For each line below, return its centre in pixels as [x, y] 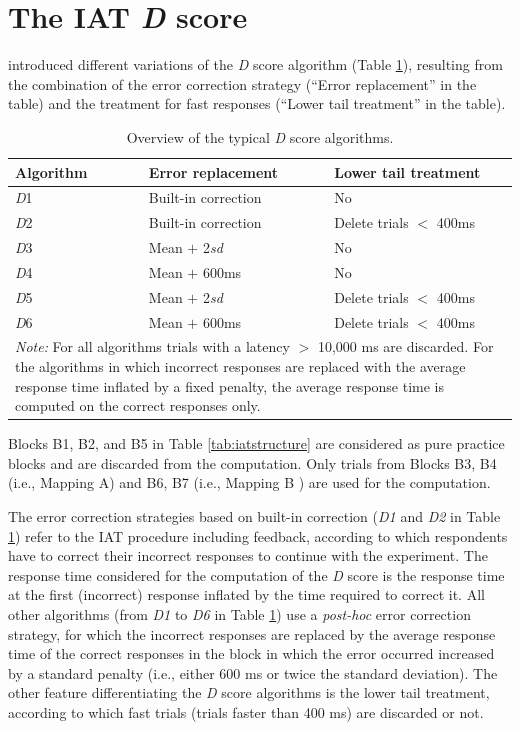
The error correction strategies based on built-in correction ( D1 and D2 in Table [254, 516]
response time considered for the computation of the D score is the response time [256, 574]
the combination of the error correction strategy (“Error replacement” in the [242, 83]
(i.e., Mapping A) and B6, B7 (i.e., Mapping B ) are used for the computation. [249, 482]
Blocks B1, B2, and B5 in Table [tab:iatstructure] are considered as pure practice [256, 443]
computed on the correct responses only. [138, 405]
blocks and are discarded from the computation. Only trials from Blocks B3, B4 [252, 462]
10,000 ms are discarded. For [405, 346]
